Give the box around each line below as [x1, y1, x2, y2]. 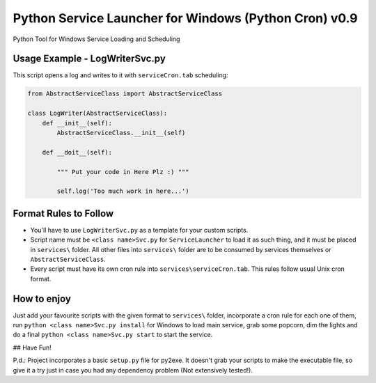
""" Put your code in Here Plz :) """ [56, 168, 189, 175]
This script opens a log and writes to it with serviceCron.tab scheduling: [13, 71, 229, 79]
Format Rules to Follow [13, 208, 114, 219]
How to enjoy [13, 292, 71, 304]
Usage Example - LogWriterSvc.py [13, 53, 166, 65]
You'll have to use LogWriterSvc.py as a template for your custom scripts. [30, 226, 249, 234]
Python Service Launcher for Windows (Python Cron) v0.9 [13, 10, 358, 26]
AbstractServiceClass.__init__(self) [56, 129, 186, 136]
